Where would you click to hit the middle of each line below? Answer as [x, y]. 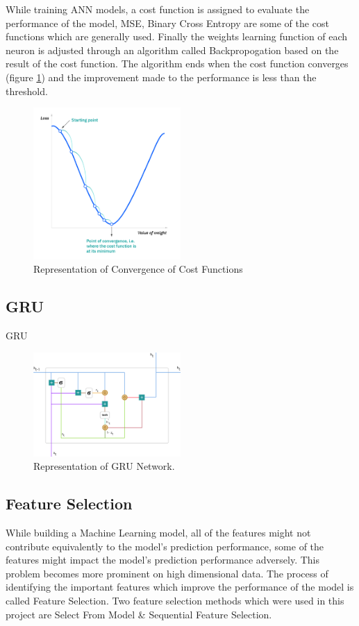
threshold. [27, 91]
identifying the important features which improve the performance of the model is [180, 587]
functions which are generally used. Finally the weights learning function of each [177, 36]
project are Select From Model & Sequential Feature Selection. [139, 614]
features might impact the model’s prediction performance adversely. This [163, 560]
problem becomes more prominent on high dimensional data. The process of [167, 573]
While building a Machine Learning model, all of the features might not [158, 533]
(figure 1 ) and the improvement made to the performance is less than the [161, 77]
